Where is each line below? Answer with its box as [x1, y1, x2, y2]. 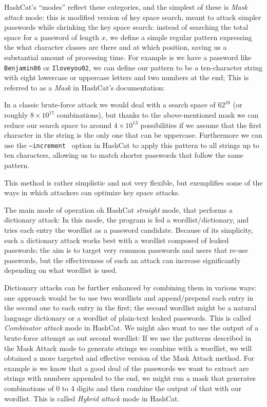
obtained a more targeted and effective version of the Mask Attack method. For [4, 353, 254, 363]
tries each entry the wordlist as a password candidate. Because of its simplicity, [4, 225, 253, 235]
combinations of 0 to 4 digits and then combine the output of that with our [4, 382, 242, 393]
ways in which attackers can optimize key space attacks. [4, 187, 180, 198]
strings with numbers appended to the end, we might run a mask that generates [4, 373, 256, 383]
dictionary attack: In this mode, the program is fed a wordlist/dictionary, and [4, 214, 249, 225]
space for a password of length [4, 31, 100, 42]
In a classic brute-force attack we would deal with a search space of [4, 99, 216, 110]
